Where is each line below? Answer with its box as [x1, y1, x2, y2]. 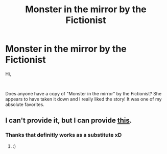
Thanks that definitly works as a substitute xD [5, 132, 122, 139]
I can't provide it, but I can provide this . [5, 116, 132, 125]
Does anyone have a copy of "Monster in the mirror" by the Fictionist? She [5, 90, 162, 96]
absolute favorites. [5, 101, 44, 108]
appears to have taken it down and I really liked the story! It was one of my [5, 96, 162, 102]
